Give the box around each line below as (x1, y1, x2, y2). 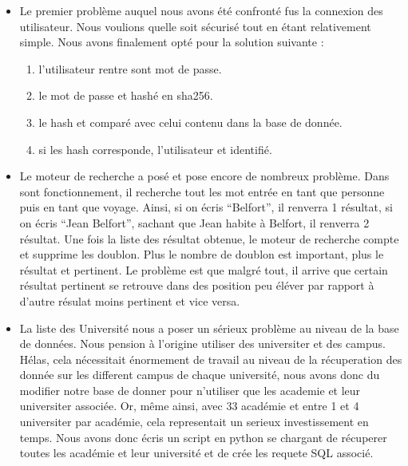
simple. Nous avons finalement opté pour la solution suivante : (19, 34, 324, 50)
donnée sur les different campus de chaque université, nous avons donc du (19, 366, 380, 383)
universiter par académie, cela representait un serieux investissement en (19, 413, 369, 430)
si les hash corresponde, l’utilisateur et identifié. (38, 140, 272, 157)
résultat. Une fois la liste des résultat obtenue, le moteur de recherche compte (19, 230, 399, 247)
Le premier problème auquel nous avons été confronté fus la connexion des (19, 2, 383, 18)
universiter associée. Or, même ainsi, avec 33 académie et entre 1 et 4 (19, 397, 359, 414)
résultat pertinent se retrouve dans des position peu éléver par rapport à (19, 277, 374, 294)
